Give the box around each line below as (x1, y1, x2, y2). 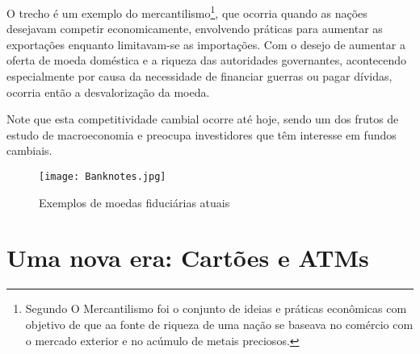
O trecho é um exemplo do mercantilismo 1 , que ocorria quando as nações (6, 2, 367, 21)
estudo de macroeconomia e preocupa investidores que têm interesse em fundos (6, 126, 397, 143)
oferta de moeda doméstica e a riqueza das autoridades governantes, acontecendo (6, 52, 407, 69)
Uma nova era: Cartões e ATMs (6, 241, 369, 274)
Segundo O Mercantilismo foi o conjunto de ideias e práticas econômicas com (25, 300, 407, 317)
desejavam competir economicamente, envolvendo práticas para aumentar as (6, 20, 383, 37)
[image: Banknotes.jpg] (39, 171, 166, 182)
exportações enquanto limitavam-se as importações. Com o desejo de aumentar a (6, 35, 405, 52)
